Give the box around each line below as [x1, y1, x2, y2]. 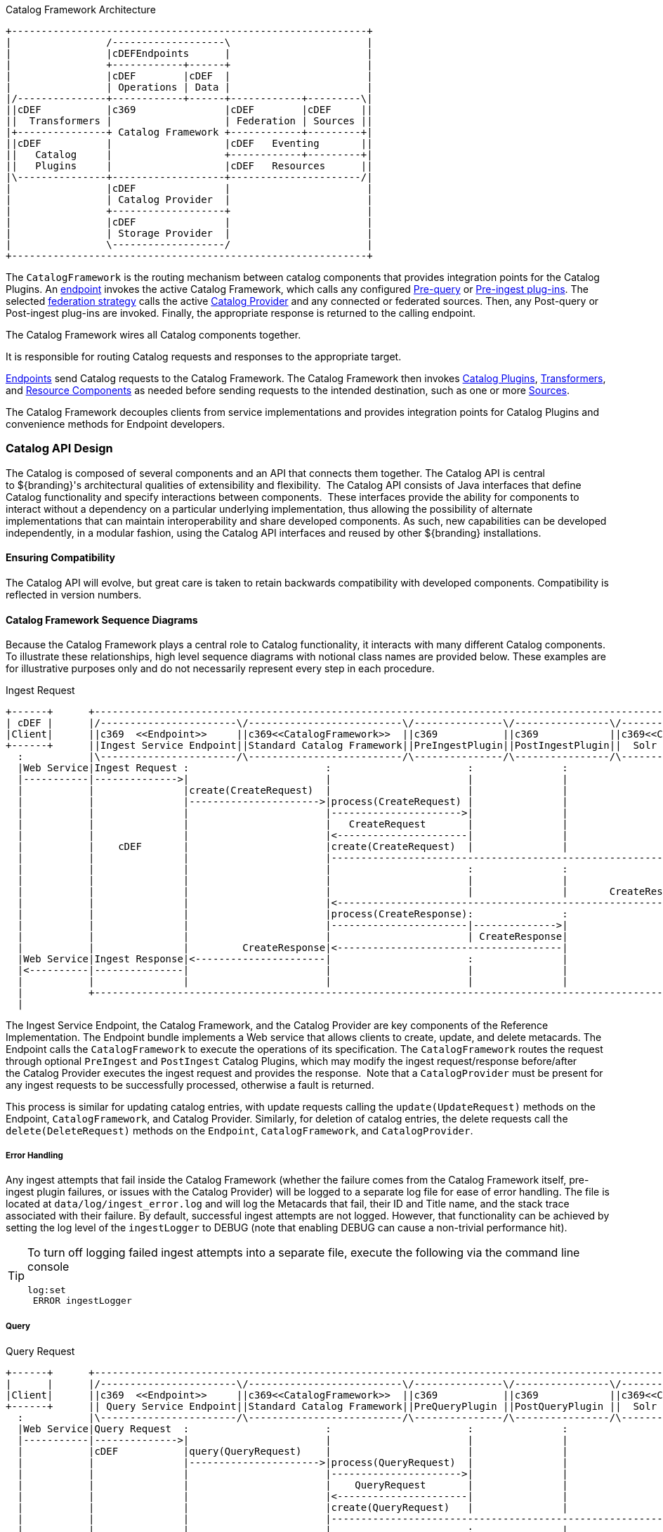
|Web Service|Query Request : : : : [17, 1422, 568, 1434]
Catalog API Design [6, 441, 113, 456]
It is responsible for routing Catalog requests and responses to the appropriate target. [6, 351, 402, 362]
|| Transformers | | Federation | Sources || [6, 115, 373, 126]
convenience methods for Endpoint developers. [6, 418, 225, 430]
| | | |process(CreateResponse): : [17, 908, 568, 920]
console [27, 1259, 70, 1274]
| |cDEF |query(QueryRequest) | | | [17, 1445, 568, 1457]
